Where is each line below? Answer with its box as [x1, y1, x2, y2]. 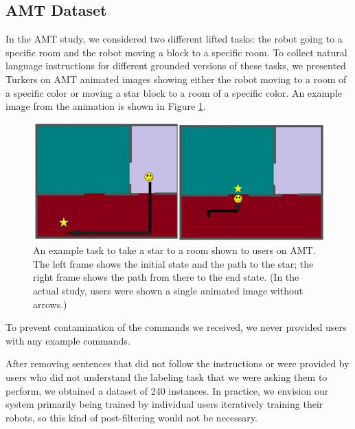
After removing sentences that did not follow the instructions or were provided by [5, 356, 350, 371]
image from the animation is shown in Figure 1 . [5, 99, 206, 113]
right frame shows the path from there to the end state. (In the [33, 270, 299, 284]
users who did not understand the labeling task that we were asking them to [5, 370, 328, 384]
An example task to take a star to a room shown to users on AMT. [33, 243, 316, 257]
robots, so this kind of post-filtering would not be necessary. [5, 410, 257, 424]
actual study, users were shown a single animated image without [33, 283, 304, 298]
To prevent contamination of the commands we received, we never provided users [5, 320, 347, 334]
